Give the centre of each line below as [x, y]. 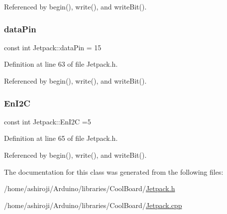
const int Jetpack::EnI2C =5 [48, 121]
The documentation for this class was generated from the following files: [114, 171]
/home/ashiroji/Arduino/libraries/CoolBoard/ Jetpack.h [90, 188]
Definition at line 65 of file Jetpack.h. [61, 138]
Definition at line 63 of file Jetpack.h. [61, 64]
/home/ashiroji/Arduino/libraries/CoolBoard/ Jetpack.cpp [93, 205]
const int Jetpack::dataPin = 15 [53, 47]
